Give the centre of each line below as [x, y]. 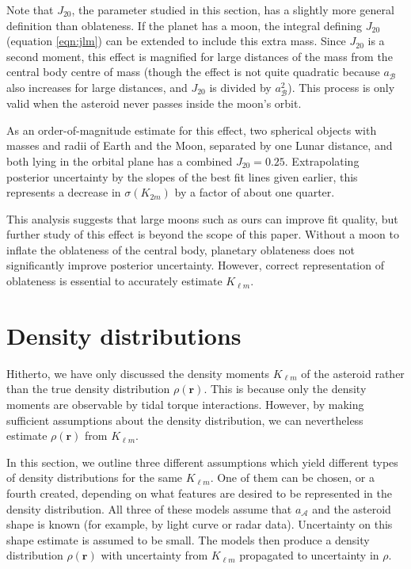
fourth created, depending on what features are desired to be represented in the [200, 493]
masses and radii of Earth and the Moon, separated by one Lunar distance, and [200, 145]
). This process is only [341, 87]
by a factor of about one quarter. [255, 192]
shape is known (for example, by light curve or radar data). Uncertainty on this [200, 524]
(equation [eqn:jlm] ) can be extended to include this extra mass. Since [176, 41]
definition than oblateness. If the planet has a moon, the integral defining [185, 25]
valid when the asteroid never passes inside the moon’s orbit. [154, 103]
